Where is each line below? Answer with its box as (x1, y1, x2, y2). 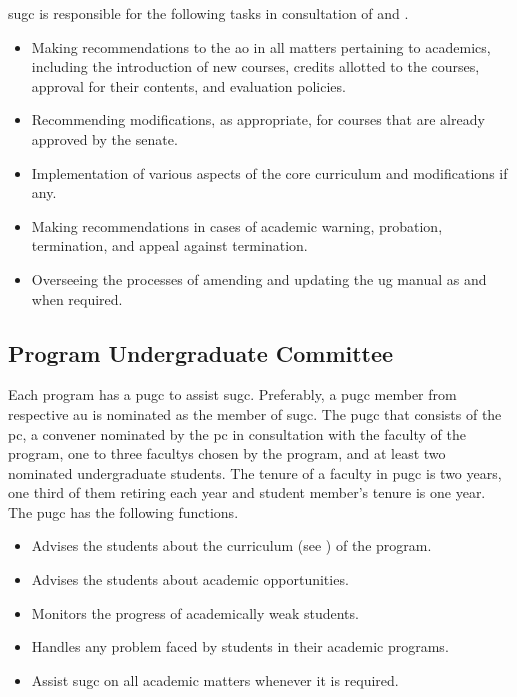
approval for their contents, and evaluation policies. (31, 75, 346, 96)
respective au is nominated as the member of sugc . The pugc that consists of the (8, 403, 502, 424)
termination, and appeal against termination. (31, 235, 308, 256)
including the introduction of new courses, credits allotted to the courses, (31, 56, 480, 77)
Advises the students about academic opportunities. (31, 569, 349, 590)
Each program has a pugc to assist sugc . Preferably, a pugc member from (8, 384, 457, 405)
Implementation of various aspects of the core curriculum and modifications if (31, 162, 508, 183)
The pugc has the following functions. (8, 501, 239, 522)
